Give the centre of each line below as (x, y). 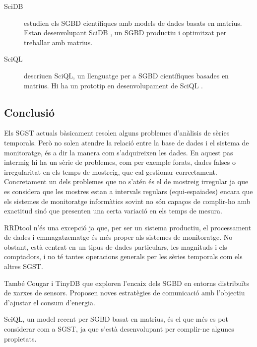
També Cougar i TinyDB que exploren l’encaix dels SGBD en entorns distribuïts (127, 283)
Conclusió (30, 112)
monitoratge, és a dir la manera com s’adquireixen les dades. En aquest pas (119, 152)
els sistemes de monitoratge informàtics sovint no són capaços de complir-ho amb (127, 201)
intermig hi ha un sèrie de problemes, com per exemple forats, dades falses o (120, 162)
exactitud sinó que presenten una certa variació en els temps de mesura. (113, 211)
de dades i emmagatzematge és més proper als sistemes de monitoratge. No (118, 237)
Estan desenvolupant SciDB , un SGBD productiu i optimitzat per (125, 33)
